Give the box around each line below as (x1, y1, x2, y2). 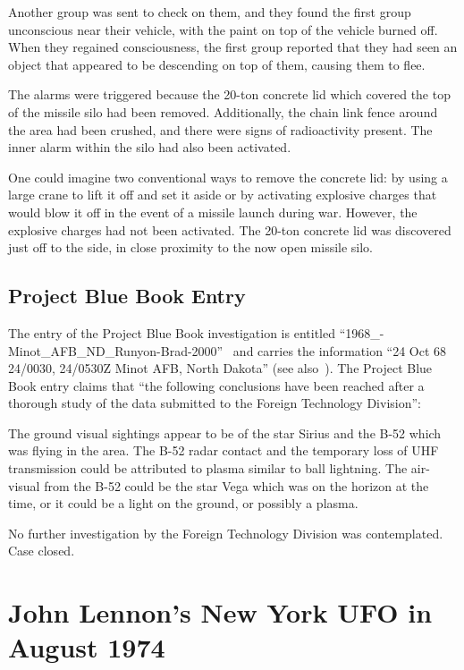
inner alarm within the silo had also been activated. (8, 138, 291, 157)
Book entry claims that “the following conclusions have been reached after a (8, 376, 425, 394)
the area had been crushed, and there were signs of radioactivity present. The (8, 120, 433, 139)
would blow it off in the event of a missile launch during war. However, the (8, 202, 418, 221)
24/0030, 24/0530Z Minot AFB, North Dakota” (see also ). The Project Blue (8, 359, 433, 377)
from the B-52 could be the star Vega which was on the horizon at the (44, 476, 429, 495)
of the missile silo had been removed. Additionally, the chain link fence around (8, 102, 438, 121)
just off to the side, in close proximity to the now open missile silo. (8, 238, 374, 257)
